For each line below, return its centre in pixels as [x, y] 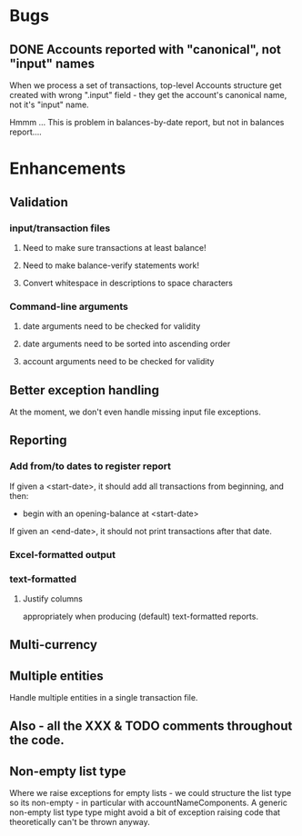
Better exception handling [84, 390]
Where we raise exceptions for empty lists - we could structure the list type [151, 793]
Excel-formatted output [63, 554]
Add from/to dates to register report [90, 466]
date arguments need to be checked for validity [111, 326]
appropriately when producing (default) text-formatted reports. [141, 616]
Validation [39, 202]
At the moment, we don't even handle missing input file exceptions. [136, 412]
